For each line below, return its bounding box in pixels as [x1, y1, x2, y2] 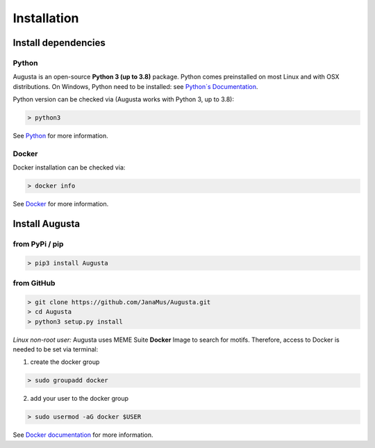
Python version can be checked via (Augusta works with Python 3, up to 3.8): [12, 95, 234, 103]
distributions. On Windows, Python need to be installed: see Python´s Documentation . [12, 82, 258, 90]
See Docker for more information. [12, 200, 109, 208]
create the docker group [30, 358, 100, 366]
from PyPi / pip [12, 239, 64, 249]
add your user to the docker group [30, 395, 128, 403]
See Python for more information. [12, 132, 109, 140]
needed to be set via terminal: [12, 345, 99, 354]
